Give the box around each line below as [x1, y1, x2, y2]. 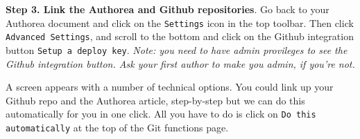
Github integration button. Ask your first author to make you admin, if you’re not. [6, 56, 355, 71]
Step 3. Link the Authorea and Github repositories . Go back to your [6, 2, 329, 16]
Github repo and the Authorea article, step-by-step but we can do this [6, 93, 305, 107]
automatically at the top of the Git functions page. [6, 120, 229, 134]
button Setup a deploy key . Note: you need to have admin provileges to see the [6, 42, 348, 57]
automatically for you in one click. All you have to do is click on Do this [6, 106, 316, 121]
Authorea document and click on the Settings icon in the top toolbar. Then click [6, 15, 354, 30]
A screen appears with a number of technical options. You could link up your [6, 80, 334, 94]
